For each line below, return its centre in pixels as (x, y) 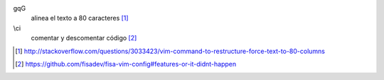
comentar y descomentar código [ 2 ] (84, 38)
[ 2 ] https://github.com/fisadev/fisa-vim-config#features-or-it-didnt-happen (126, 64)
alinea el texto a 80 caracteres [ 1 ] (80, 18)
